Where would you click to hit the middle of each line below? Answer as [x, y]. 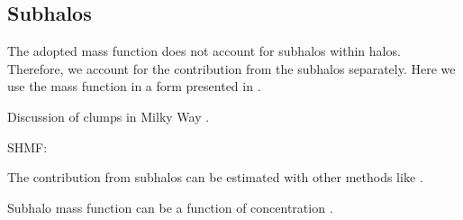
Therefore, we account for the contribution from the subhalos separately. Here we [231, 68]
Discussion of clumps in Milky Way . [109, 116]
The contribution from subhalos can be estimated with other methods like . [215, 177]
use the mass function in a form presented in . [134, 86]
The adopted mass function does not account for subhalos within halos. [204, 51]
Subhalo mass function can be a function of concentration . [170, 207]
